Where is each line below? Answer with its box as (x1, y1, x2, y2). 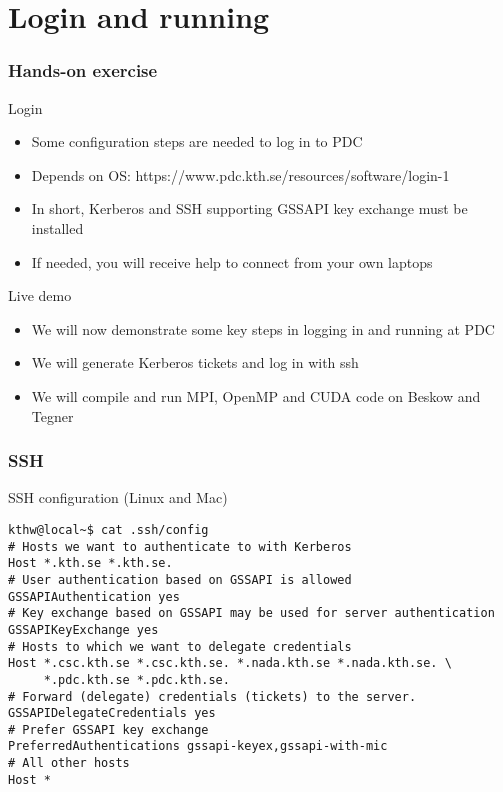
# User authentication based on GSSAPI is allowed (8, 572, 352, 587)
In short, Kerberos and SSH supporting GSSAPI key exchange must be (31, 198, 468, 219)
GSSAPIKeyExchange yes (8, 622, 159, 637)
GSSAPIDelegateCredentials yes (8, 706, 216, 721)
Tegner (31, 405, 74, 426)
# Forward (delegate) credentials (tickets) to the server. (8, 689, 417, 704)
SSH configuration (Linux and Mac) (8, 487, 228, 508)
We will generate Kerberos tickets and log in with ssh (31, 352, 359, 373)
